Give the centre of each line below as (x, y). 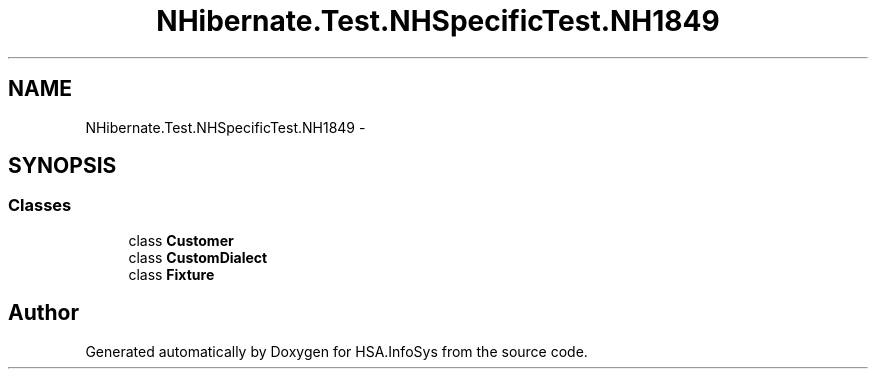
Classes (40, 205)
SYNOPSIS (62, 166)
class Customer (181, 240)
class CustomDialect (198, 257)
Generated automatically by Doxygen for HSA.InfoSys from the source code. (336, 351)
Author (43, 313)
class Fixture (171, 274)
